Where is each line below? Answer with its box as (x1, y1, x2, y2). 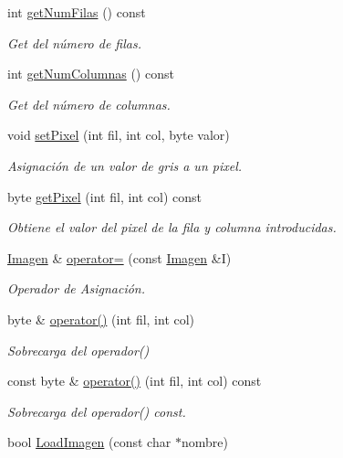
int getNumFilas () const (7, 3, 146, 21)
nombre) (181, 432, 228, 452)
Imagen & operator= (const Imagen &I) (7, 248, 232, 267)
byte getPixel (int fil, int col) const (7, 186, 203, 206)
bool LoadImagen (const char (7, 432, 171, 452)
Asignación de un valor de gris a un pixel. (7, 155, 243, 175)
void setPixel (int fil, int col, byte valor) (7, 125, 230, 144)
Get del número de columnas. (7, 94, 171, 113)
